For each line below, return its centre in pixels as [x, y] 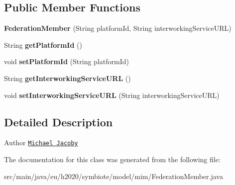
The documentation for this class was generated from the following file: [112, 159]
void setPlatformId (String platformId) [66, 61]
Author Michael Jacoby [41, 142]
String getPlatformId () [43, 45]
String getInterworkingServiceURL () [67, 78]
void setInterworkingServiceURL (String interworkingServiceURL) [112, 95]
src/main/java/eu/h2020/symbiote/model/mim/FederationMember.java [114, 176]
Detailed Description [59, 122]
